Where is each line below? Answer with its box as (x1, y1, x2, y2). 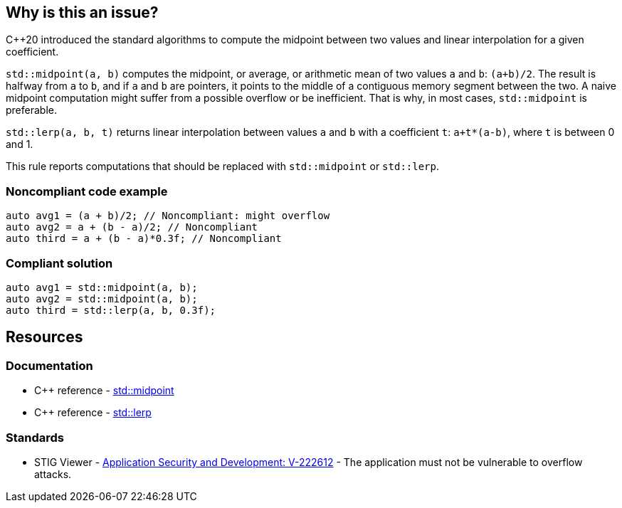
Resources (6, 328, 83, 346)
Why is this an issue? (6, 4, 159, 21)
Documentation (6, 358, 93, 373)
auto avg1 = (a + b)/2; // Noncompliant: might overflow (6, 210, 330, 222)
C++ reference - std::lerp (34, 406, 152, 419)
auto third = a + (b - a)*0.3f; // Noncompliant (6, 233, 282, 245)
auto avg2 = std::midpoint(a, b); (6, 292, 198, 305)
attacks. (34, 467, 72, 480)
